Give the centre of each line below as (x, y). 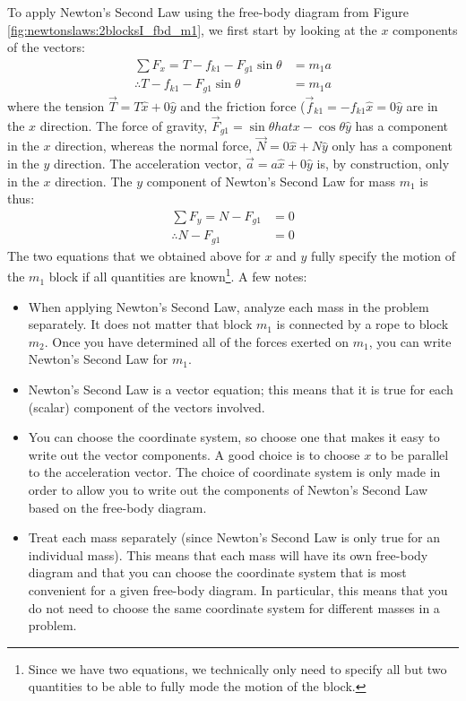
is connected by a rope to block (362, 324)
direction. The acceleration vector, (147, 164)
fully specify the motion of (383, 255)
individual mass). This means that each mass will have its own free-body (228, 554)
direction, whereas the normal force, (154, 146)
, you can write (410, 341)
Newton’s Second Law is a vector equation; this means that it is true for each (241, 389)
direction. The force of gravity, (124, 125)
